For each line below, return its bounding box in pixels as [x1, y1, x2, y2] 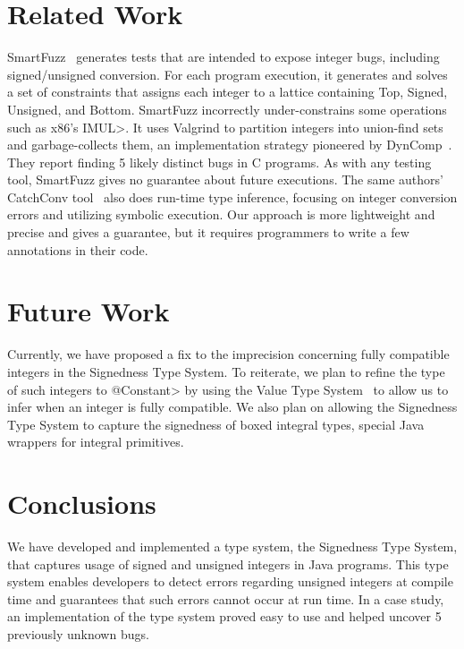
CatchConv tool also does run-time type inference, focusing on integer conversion [7, 187, 458, 206]
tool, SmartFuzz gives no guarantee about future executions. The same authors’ [7, 170, 443, 189]
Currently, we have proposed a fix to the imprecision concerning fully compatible [7, 345, 450, 363]
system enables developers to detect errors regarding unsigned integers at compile [7, 572, 453, 591]
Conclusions [7, 485, 156, 522]
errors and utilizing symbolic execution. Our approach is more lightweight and [7, 205, 435, 224]
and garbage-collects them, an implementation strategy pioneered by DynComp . [7, 135, 452, 154]
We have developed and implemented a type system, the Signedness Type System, [7, 537, 458, 556]
